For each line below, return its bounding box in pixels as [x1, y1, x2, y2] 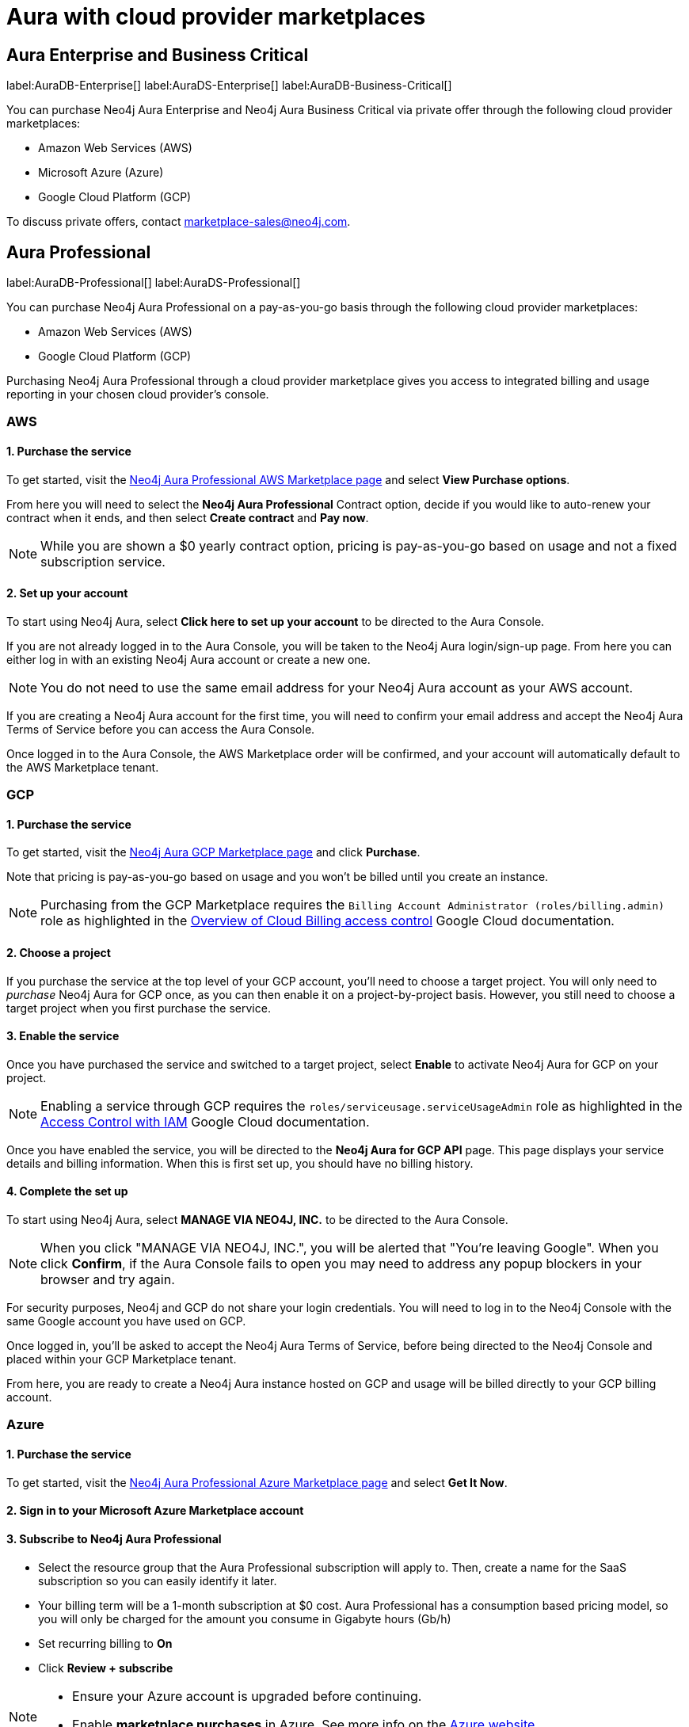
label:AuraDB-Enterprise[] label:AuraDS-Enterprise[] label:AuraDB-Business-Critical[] [6, 78, 452, 93]
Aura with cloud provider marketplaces [6, 3, 426, 30]
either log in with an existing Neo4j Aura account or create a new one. [6, 652, 371, 666]
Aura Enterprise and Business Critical [6, 44, 309, 65]
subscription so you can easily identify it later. [38, 1573, 277, 1588]
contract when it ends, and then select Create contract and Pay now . [6, 510, 369, 524]
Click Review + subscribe [38, 1660, 173, 1675]
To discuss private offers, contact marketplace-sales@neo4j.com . [6, 215, 351, 229]
